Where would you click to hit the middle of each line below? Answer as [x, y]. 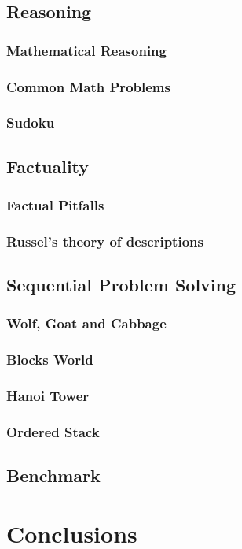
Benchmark [53, 475]
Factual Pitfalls [55, 205]
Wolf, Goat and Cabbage [86, 323]
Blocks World [50, 360]
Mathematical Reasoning [86, 50]
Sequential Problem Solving [121, 285]
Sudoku [31, 122]
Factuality [48, 166]
